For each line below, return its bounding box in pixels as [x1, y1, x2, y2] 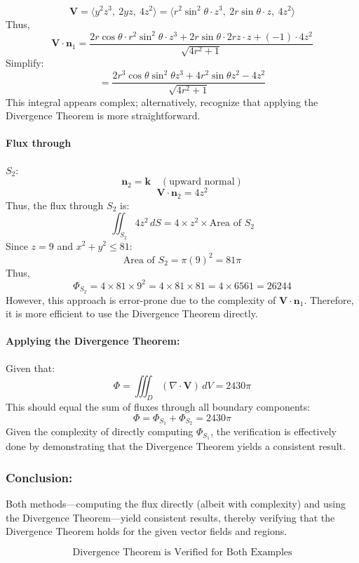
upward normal [169, 177, 235, 187]
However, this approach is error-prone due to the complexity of [6, 292, 276, 307]
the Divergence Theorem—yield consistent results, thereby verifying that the [6, 510, 335, 524]
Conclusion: [6, 468, 73, 486]
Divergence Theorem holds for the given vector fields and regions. [6, 524, 287, 538]
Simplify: [6, 55, 44, 70]
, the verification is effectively [210, 424, 337, 439]
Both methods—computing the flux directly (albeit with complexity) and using [6, 496, 346, 511]
